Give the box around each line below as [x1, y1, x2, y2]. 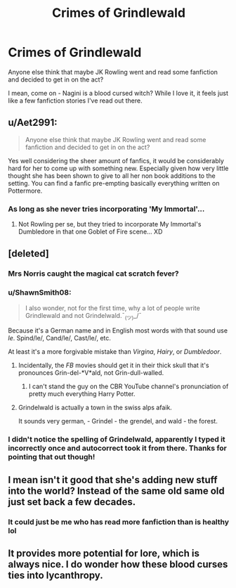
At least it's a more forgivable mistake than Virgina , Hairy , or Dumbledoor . [8, 347, 222, 356]
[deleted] [8, 248, 50, 260]
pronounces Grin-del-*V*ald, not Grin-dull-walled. [18, 369, 164, 377]
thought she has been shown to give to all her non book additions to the [8, 171, 216, 180]
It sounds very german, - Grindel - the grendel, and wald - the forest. [18, 417, 218, 426]
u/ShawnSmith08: [8, 288, 72, 298]
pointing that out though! [8, 452, 96, 462]
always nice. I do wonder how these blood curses [8, 558, 228, 570]
